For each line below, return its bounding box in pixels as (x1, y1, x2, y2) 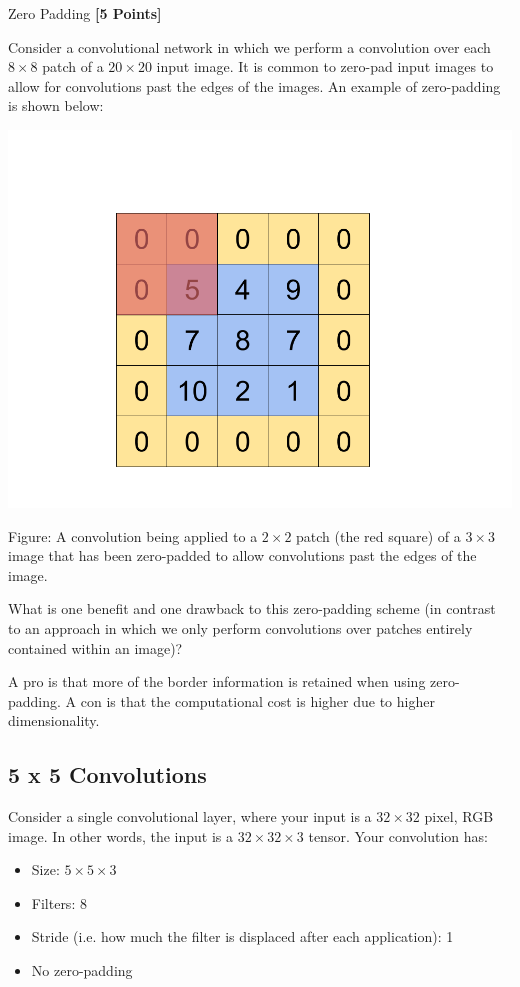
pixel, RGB (424, 806, 494, 827)
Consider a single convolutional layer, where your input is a (8, 806, 372, 827)
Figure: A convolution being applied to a (8, 525, 258, 546)
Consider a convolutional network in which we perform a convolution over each (8, 36, 491, 57)
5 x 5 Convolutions (8, 759, 207, 790)
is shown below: (8, 95, 104, 116)
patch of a (42, 56, 104, 77)
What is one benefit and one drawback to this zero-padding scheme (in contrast (8, 598, 496, 619)
